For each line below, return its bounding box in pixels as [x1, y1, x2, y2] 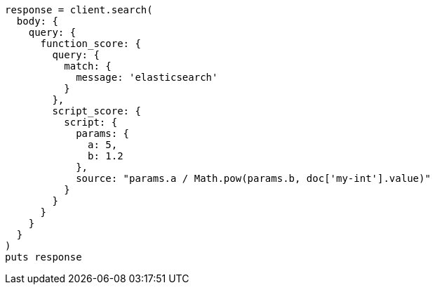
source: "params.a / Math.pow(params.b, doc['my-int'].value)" [76, 173, 431, 184]
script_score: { [52, 105, 141, 117]
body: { [16, 15, 58, 27]
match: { [64, 60, 112, 72]
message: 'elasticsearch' [76, 72, 218, 83]
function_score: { [40, 38, 141, 49]
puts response [5, 251, 82, 263]
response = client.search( [5, 4, 153, 15]
